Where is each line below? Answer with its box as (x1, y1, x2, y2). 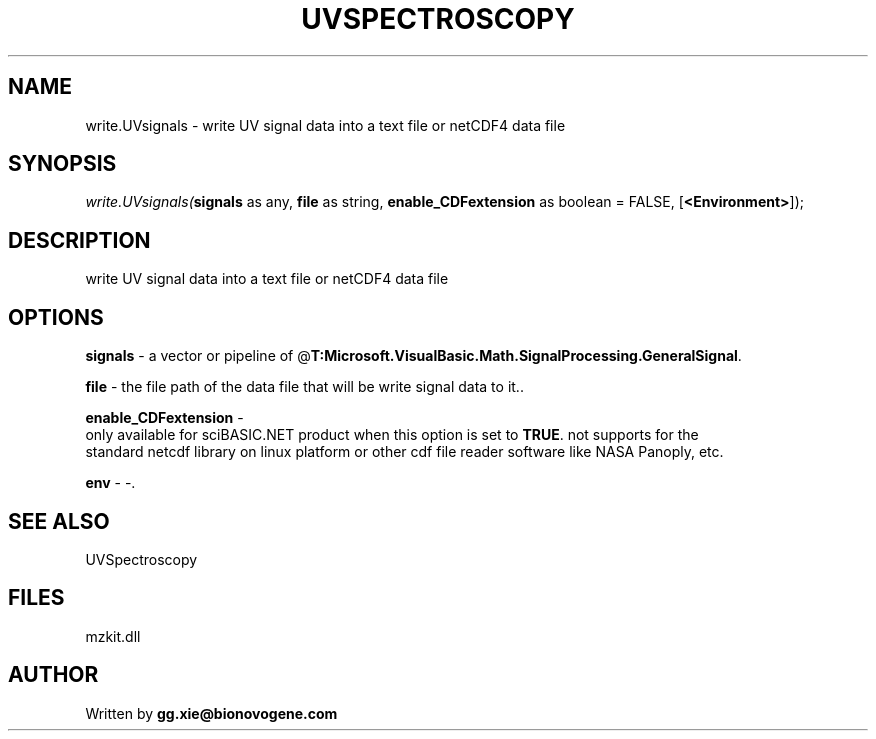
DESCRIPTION (8, 227, 151, 253)
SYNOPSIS (8, 151, 117, 177)
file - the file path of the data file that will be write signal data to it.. (85, 378, 524, 396)
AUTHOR (8, 662, 99, 688)
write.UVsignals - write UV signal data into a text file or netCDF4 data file (85, 116, 566, 134)
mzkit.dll (85, 627, 141, 645)
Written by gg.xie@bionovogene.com (85, 704, 338, 722)
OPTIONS (8, 304, 104, 330)
